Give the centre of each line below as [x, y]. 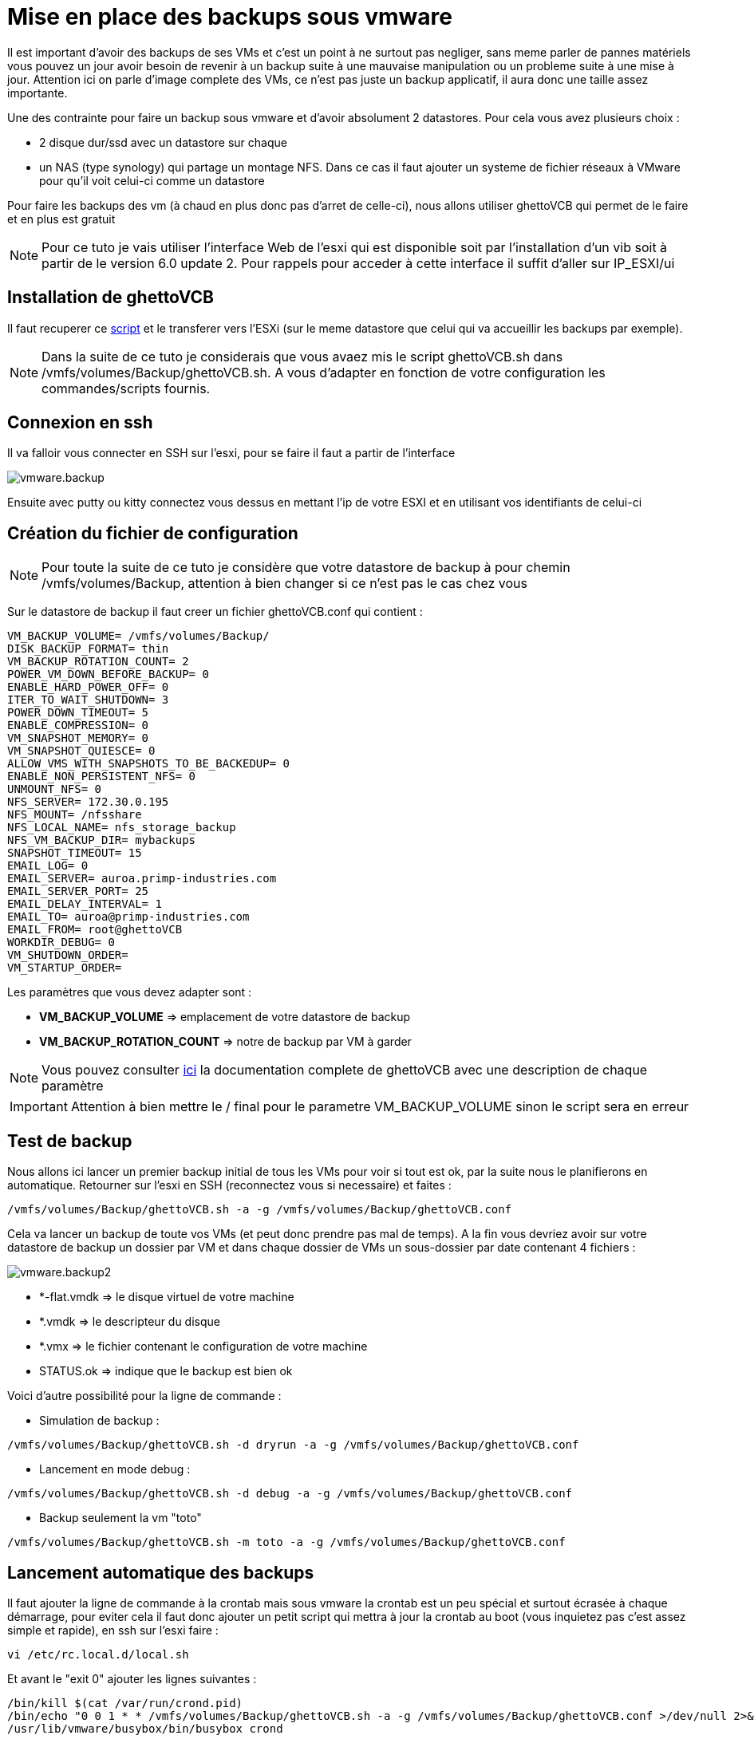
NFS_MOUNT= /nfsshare [75, 815]
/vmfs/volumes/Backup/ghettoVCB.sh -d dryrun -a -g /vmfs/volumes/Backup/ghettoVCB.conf [293, 1445]
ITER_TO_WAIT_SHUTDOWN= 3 [88, 700]
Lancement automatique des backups [161, 1572]
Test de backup [70, 1141]
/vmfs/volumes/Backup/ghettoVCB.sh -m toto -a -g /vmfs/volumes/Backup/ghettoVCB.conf [286, 1542]
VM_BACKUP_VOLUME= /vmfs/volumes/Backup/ [138, 636]
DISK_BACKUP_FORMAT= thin [88, 649]
